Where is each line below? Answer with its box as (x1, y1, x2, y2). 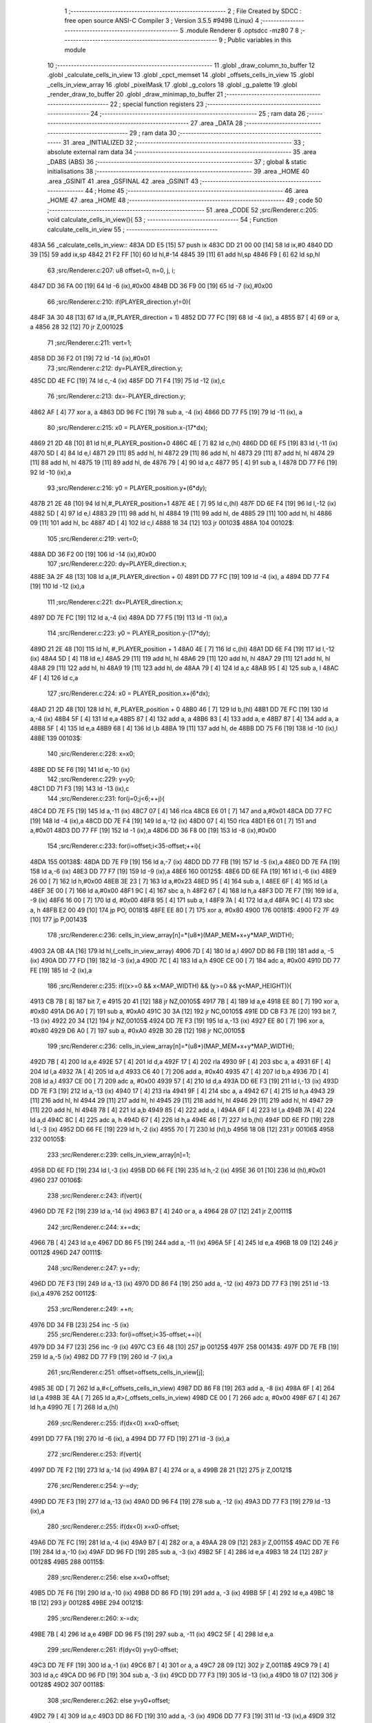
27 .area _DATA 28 (190, 119, 243, 128)
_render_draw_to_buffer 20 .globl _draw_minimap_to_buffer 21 (47, 90, 223, 99)
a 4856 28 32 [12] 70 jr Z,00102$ (30, 323, 124, 331)
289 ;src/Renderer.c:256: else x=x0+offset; (47, 1573, 170, 1581)
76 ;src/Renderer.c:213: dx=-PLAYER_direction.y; (47, 392, 186, 400)
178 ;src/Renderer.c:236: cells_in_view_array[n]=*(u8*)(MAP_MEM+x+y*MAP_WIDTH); (47, 931, 294, 939)
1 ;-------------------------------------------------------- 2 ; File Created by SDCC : (64, 7, 302, 15)
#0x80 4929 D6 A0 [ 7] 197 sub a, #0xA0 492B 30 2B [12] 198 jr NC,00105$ (30, 1026, 245, 1034)
